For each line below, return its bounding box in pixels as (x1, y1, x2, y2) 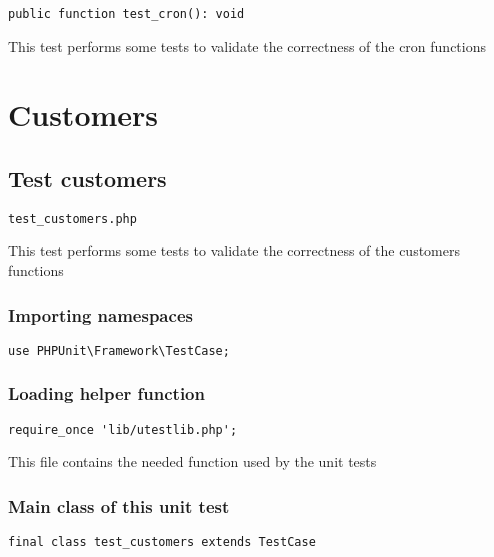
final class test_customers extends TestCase (8, 535, 316, 550)
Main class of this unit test (8, 493, 230, 518)
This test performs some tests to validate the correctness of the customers (8, 240, 460, 261)
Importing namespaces (8, 302, 193, 327)
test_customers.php (8, 211, 137, 226)
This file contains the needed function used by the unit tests (8, 451, 377, 472)
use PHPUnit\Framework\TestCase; (8, 343, 230, 358)
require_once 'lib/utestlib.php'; (8, 422, 238, 437)
